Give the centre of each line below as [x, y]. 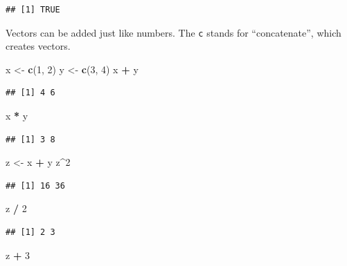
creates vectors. [38, 46]
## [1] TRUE [33, 10]
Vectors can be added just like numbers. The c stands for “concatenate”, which [173, 32]
